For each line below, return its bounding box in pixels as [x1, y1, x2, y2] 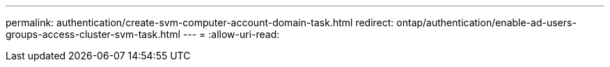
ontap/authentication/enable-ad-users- [396, 17, 577, 28]
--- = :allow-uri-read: [182, 28, 280, 40]
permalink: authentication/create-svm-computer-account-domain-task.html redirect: [6, 17, 394, 28]
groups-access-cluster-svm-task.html [6, 28, 180, 40]
